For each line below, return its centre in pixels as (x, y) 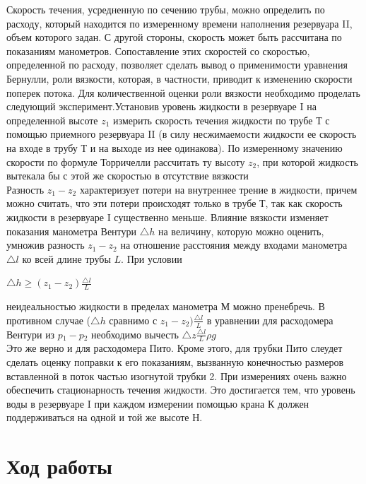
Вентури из (31, 334)
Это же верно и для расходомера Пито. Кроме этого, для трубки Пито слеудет (175, 348)
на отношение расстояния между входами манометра (234, 245)
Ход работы (59, 466)
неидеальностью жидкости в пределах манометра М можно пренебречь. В (166, 306)
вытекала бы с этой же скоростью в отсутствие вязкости (128, 176)
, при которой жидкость (307, 161)
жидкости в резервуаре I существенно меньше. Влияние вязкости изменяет (167, 217)
